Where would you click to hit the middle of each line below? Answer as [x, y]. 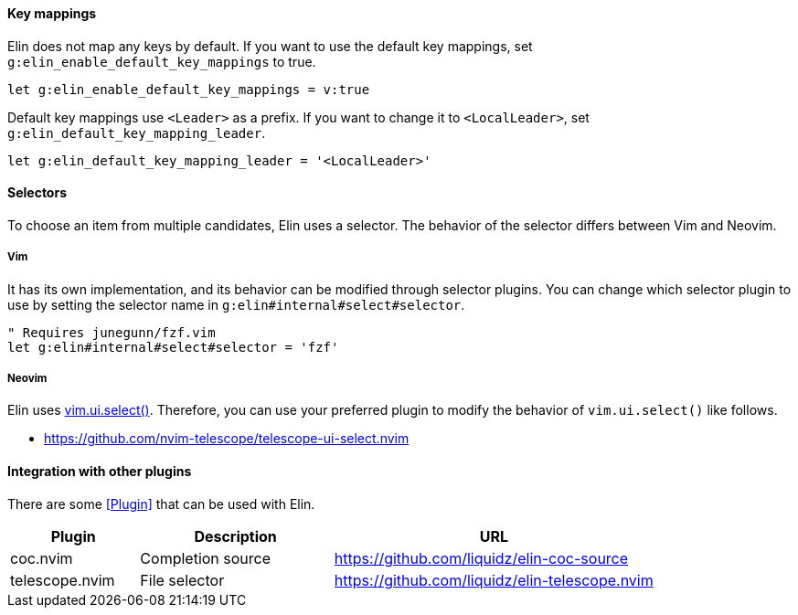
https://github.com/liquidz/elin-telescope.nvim [494, 580]
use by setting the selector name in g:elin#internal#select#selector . [236, 304]
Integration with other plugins [100, 471]
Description [235, 536]
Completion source [206, 558]
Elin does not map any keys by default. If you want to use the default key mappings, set [270, 46]
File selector [182, 580]
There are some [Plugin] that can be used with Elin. [161, 504]
